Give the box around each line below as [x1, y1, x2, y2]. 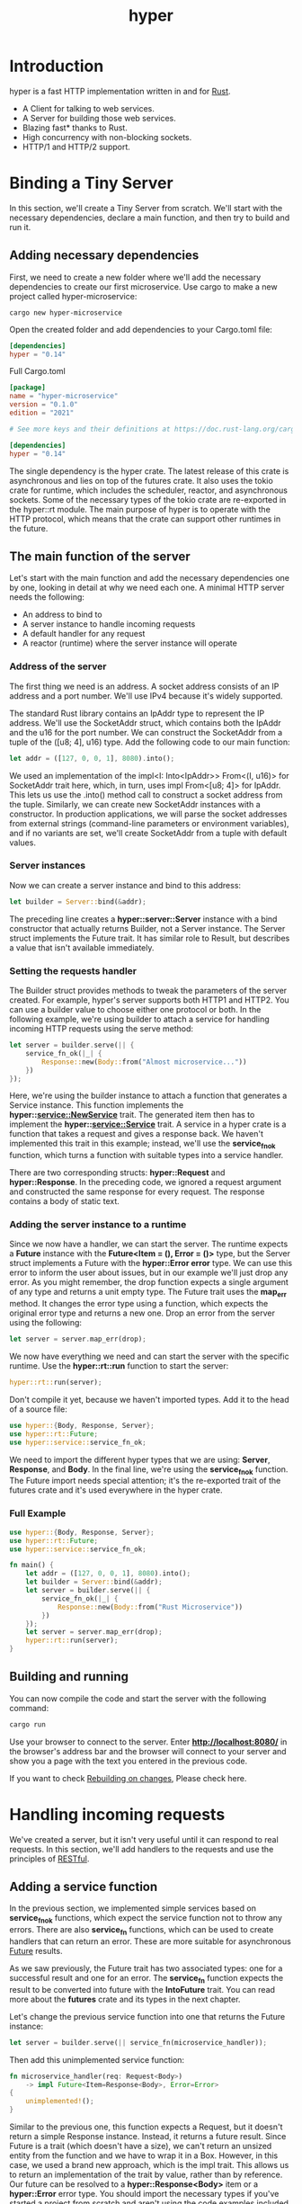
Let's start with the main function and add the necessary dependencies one [9, 573, 290, 584]
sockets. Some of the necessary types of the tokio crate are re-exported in [9, 494, 287, 504]
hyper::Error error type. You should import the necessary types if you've [9, 2189, 280, 2200]
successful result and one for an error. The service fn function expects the [9, 1973, 284, 1985]
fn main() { [9, 1561, 54, 1570]
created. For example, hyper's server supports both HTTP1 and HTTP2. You [9, 995, 289, 1005]
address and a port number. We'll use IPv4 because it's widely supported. [9, 690, 283, 701]
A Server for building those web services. [22, 112, 177, 123]
